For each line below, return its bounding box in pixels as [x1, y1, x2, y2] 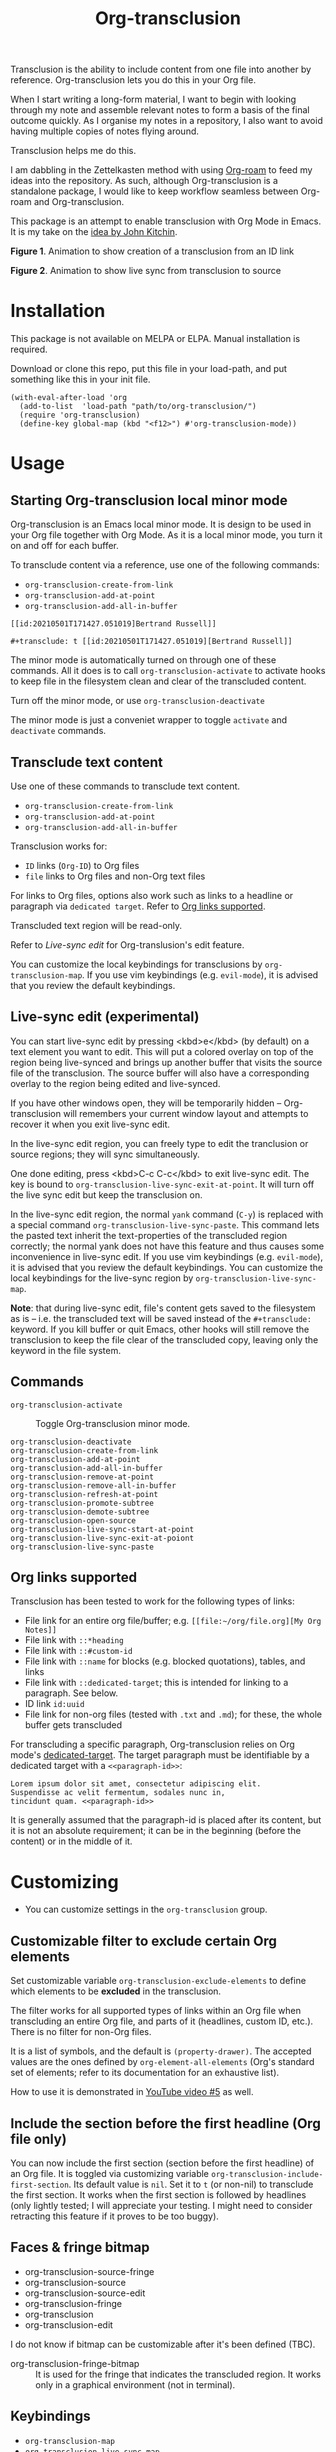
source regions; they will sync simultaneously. [10, 1148, 200, 1160]
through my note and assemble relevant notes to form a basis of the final [10, 104, 310, 116]
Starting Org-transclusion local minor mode [10, 492, 288, 509]
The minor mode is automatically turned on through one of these [10, 654, 277, 666]
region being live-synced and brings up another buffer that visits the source [10, 1056, 323, 1068]
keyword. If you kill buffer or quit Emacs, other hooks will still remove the [10, 1323, 310, 1335]
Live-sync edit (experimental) [10, 1008, 200, 1026]
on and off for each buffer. [10, 540, 119, 552]
